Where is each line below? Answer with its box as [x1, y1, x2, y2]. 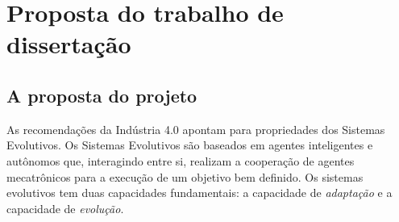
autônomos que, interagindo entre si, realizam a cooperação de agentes [6, 152, 355, 169]
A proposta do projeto [6, 82, 197, 107]
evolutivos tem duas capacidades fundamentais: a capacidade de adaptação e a [6, 184, 393, 201]
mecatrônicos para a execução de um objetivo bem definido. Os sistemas [6, 168, 364, 185]
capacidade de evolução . [6, 199, 124, 216]
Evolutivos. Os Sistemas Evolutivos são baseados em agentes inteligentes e [6, 136, 373, 153]
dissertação [6, 27, 131, 61]
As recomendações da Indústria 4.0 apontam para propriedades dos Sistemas [6, 120, 385, 137]
